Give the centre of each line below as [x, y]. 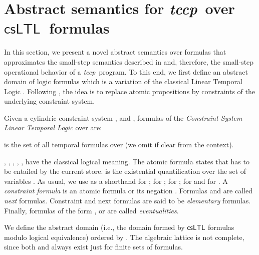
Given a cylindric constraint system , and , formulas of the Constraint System [123, 117]
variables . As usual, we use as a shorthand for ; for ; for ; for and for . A [116, 181]
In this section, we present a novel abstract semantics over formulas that [115, 52]
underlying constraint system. [50, 101]
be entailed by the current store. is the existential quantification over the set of [125, 171]
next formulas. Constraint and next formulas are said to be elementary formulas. [127, 201]
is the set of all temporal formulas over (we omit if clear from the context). [119, 145]
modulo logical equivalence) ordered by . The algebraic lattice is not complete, [124, 237]
